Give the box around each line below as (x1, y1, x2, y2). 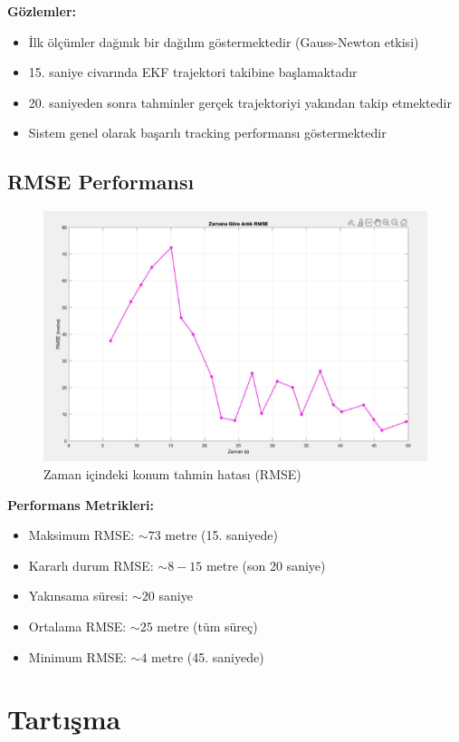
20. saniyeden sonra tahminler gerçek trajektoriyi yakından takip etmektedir (28, 92, 452, 111)
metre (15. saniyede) (165, 525, 278, 544)
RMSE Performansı (7, 168, 195, 196)
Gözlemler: (7, 2, 77, 20)
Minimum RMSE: (28, 647, 127, 666)
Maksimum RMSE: (28, 525, 135, 544)
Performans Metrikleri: (7, 495, 155, 514)
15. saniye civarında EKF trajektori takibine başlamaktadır (28, 63, 358, 82)
